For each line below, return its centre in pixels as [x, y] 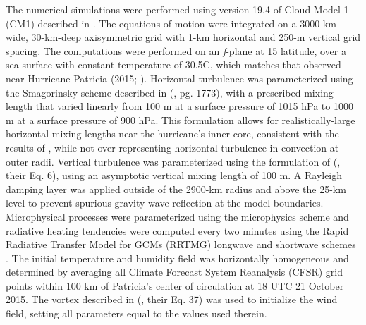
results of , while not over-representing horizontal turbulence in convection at [172, 147]
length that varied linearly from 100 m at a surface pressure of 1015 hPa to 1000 [179, 106]
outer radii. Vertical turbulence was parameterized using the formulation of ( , [173, 161]
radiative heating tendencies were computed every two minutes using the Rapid [177, 230]
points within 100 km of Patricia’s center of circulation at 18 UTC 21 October [175, 285]
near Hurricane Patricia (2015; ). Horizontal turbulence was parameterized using [179, 78]
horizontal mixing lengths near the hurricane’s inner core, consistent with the [172, 134]
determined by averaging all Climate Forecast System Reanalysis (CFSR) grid [175, 272]
